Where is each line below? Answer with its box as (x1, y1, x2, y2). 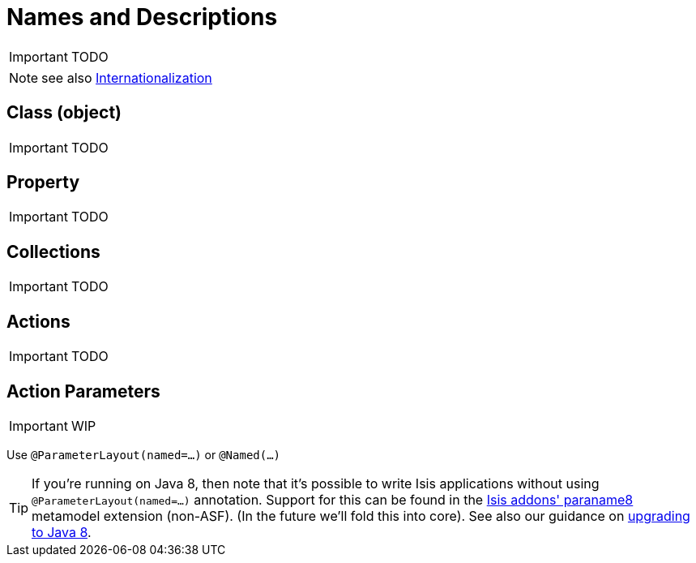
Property (6, 172, 80, 193)
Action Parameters (6, 380, 160, 402)
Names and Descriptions (6, 3, 278, 31)
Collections (6, 241, 100, 262)
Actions (6, 311, 70, 332)
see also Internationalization (41, 69, 212, 86)
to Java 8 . (32, 523, 92, 540)
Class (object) (6, 102, 122, 123)
